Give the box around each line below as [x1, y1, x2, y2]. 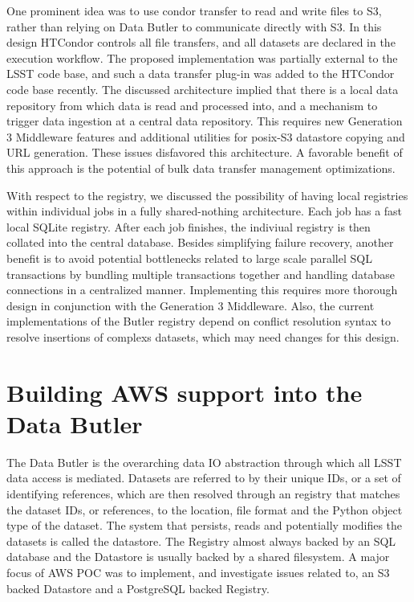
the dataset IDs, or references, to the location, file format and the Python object [6, 501, 403, 518]
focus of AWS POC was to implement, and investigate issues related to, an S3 [6, 563, 390, 580]
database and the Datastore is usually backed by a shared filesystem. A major [6, 548, 390, 565]
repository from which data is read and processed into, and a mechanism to [6, 96, 378, 113]
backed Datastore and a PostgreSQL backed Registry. [6, 579, 270, 596]
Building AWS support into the [6, 375, 363, 408]
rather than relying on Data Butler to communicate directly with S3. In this [6, 18, 382, 35]
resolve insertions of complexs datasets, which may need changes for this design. [6, 328, 400, 345]
